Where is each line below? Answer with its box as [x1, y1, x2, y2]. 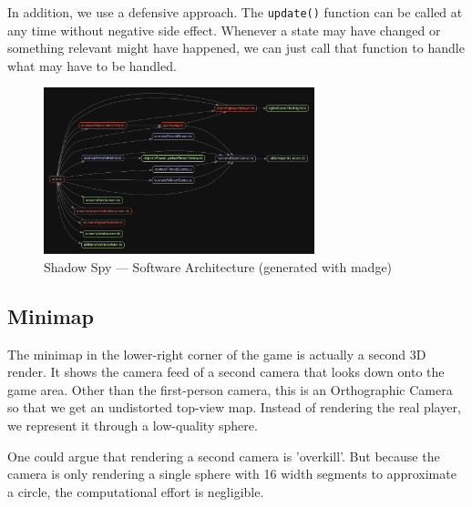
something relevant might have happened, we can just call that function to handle [7, 38, 465, 57]
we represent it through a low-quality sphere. [7, 416, 258, 435]
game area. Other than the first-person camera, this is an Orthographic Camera [7, 380, 453, 399]
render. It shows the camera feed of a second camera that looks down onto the [7, 362, 445, 381]
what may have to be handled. [7, 56, 177, 75]
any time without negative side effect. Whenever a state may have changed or [7, 20, 441, 39]
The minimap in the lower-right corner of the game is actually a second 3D [7, 344, 426, 363]
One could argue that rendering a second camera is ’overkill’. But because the [7, 446, 440, 465]
